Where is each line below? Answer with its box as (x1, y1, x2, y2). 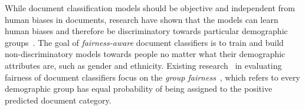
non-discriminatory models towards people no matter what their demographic (5, 48, 286, 60)
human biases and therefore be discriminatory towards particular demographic (5, 25, 288, 37)
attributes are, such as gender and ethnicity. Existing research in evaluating (5, 59, 282, 71)
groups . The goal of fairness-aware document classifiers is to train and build (5, 36, 284, 48)
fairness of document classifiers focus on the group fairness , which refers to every (5, 71, 300, 83)
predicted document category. (5, 94, 111, 106)
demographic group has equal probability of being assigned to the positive (5, 82, 273, 95)
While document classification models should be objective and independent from (5, 2, 295, 14)
